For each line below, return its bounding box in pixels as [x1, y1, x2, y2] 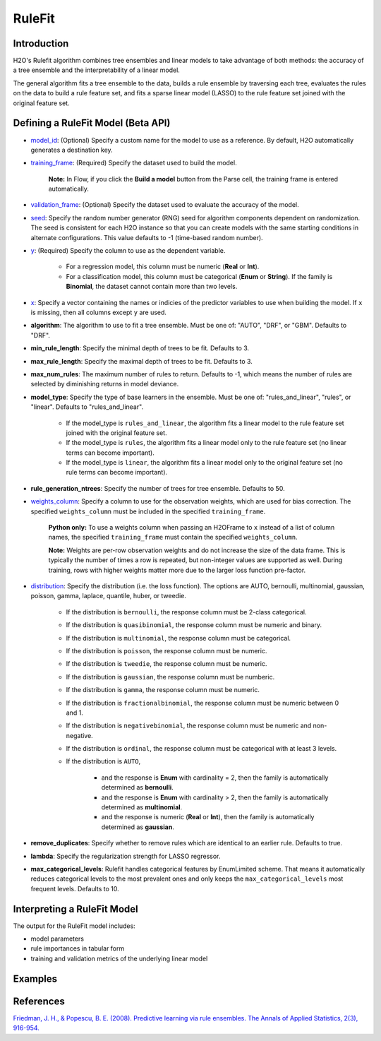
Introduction [13, 37, 69, 49]
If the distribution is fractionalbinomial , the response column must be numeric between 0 [66, 698, 339, 707]
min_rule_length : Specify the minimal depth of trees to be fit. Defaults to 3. [30, 344, 250, 352]
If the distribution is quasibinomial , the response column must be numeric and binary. [66, 621, 322, 629]
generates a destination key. [30, 145, 113, 154]
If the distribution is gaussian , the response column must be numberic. [66, 672, 275, 681]
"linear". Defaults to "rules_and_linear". [30, 403, 144, 411]
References [13, 995, 65, 1007]
